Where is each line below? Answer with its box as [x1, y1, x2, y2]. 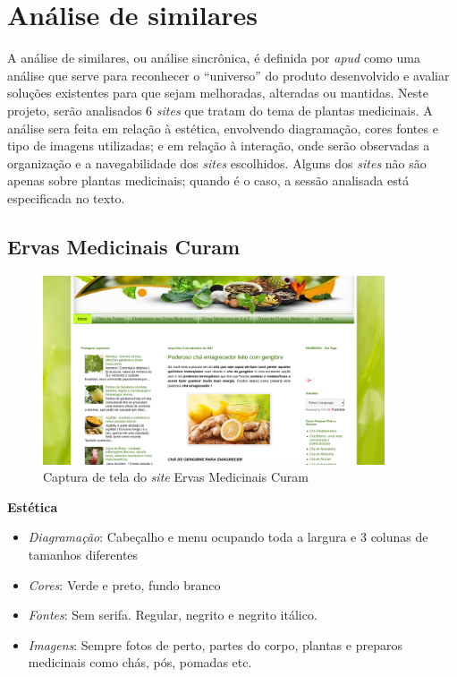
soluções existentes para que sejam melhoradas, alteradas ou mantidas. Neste [7, 83, 428, 102]
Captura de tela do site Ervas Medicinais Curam [43, 467, 309, 486]
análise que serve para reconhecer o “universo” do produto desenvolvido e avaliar [7, 65, 450, 84]
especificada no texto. [7, 188, 125, 207]
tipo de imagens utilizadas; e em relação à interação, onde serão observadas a [7, 136, 430, 155]
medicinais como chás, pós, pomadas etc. [28, 653, 252, 672]
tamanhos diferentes [28, 544, 139, 563]
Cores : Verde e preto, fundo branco [28, 575, 221, 594]
